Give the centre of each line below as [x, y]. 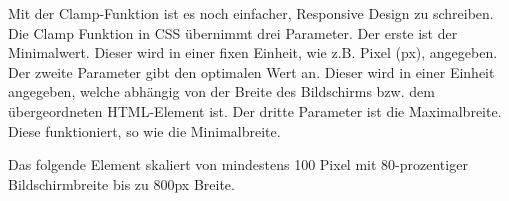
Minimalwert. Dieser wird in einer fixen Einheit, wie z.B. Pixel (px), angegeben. [253, 52]
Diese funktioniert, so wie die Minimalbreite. [144, 130]
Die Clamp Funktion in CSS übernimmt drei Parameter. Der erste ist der [233, 32]
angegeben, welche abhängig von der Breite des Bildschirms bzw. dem [221, 91]
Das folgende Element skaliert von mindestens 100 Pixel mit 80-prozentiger [238, 164]
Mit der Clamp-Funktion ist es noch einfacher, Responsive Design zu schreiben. [251, 13]
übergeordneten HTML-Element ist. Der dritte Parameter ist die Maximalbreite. [255, 110]
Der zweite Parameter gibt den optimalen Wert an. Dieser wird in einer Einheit [251, 71]
